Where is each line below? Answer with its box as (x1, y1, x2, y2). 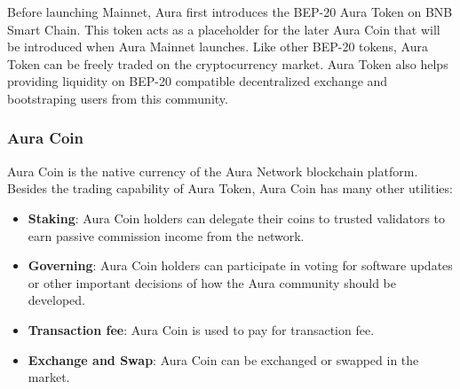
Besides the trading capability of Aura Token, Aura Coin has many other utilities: (7, 179, 453, 198)
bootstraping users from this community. (7, 89, 228, 107)
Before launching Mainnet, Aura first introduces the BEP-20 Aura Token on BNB (7, 3, 453, 20)
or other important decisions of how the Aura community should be (28, 273, 396, 292)
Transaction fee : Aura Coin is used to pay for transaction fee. (28, 320, 375, 338)
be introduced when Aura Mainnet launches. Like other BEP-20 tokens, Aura (7, 37, 428, 56)
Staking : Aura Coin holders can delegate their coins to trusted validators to (28, 208, 446, 227)
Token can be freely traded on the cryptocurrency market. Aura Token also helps (7, 54, 448, 73)
